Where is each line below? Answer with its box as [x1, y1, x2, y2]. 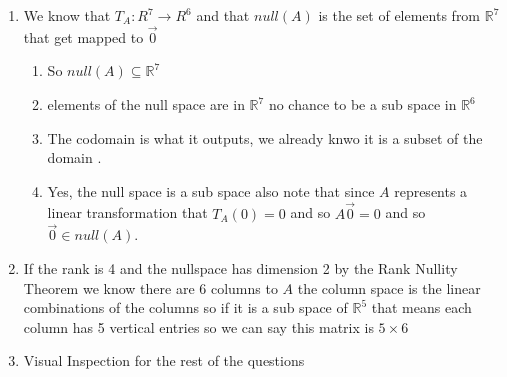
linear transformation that [47, 202, 208, 223]
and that [196, 5, 250, 25]
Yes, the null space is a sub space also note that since [47, 180, 375, 201]
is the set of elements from [318, 5, 481, 25]
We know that [23, 5, 111, 25]
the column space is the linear [297, 277, 481, 298]
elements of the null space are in [47, 94, 245, 114]
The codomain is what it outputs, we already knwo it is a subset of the [47, 127, 483, 148]
